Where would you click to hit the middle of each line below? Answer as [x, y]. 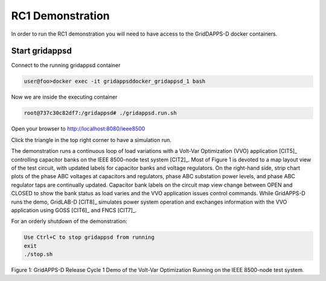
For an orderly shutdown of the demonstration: [69, 221]
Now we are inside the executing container [64, 97]
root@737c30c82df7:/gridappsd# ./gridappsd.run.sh [101, 113]
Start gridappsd [41, 51]
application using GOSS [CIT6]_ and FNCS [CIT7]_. [74, 210]
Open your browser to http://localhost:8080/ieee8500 [78, 129]
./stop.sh [38, 254]
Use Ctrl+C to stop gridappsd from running [89, 237]
